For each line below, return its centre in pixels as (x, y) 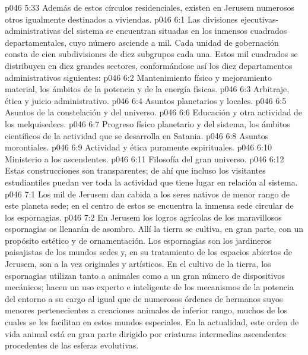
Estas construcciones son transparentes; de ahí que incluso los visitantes (135, 170)
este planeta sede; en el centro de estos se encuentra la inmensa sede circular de (149, 205)
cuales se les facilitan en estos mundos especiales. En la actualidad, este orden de (152, 322)
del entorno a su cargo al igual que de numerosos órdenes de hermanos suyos (144, 298)
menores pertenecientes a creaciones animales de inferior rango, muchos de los (146, 310)
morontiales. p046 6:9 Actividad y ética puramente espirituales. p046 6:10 (138, 147)
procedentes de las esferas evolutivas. (72, 345)
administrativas (33, 31)
